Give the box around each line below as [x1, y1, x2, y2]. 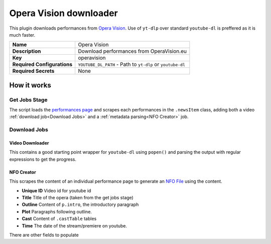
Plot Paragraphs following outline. [22, 208, 92, 214]
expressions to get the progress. [9, 156, 77, 162]
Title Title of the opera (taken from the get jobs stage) [22, 195, 134, 200]
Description [12, 48, 41, 55]
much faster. [9, 32, 36, 38]
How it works [9, 81, 51, 89]
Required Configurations [12, 61, 73, 68]
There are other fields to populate [9, 231, 79, 238]
